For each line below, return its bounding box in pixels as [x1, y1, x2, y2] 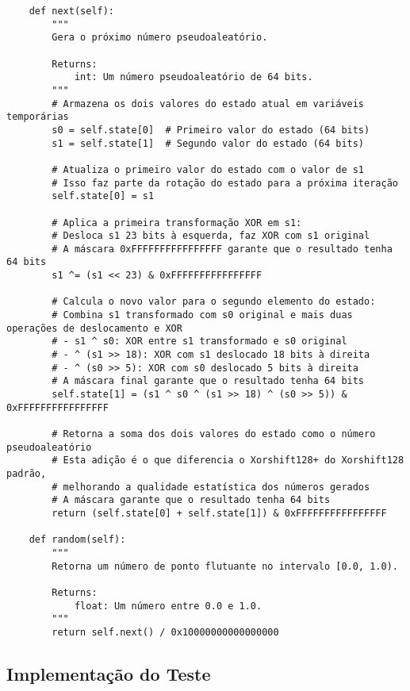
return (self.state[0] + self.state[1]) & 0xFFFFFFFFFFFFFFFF [52, 507, 387, 519]
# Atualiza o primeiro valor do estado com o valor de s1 [52, 163, 365, 175]
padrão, [6, 467, 47, 479]
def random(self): [29, 534, 126, 546]
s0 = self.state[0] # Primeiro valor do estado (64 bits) [52, 124, 370, 136]
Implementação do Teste [6, 661, 211, 685]
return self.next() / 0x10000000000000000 [52, 626, 279, 638]
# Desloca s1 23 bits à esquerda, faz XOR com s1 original [52, 230, 370, 242]
